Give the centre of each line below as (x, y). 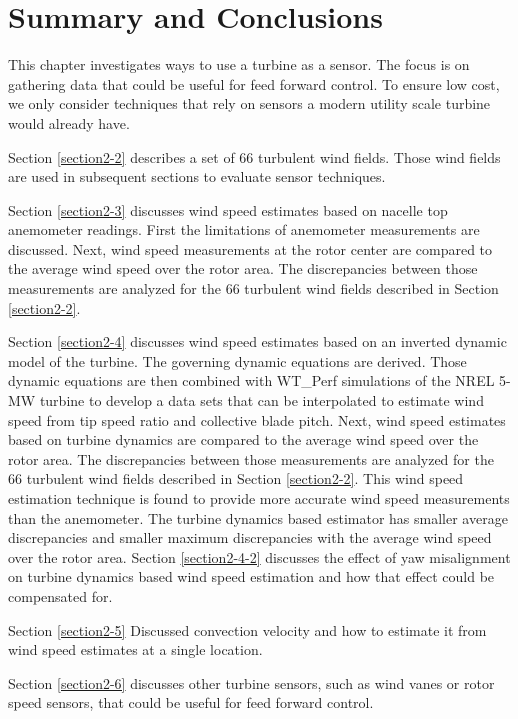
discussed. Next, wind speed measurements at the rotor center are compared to (250, 248)
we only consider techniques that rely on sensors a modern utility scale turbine (249, 103)
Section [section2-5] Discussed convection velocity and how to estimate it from (247, 629)
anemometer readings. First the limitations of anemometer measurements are (244, 229)
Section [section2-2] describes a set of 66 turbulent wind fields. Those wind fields (254, 156)
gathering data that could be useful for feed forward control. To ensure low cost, (254, 83)
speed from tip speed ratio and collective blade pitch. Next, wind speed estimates (257, 419)
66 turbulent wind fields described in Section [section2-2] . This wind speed (236, 478)
